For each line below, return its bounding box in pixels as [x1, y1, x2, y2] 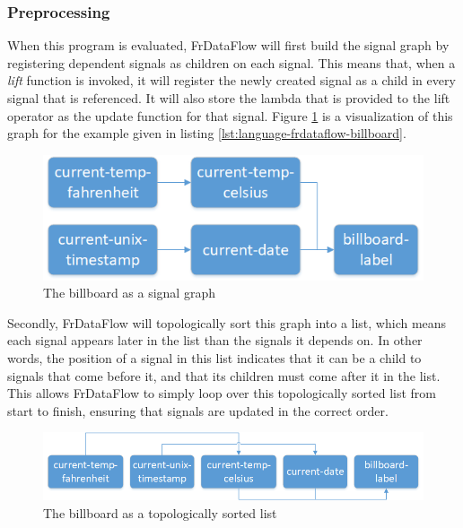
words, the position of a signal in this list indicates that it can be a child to [7, 348, 422, 367]
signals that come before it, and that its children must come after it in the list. [7, 366, 441, 385]
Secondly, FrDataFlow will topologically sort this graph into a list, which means [7, 313, 447, 332]
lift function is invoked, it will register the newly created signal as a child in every [7, 71, 456, 90]
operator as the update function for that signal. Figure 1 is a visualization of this [7, 106, 453, 125]
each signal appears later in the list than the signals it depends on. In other [7, 331, 423, 350]
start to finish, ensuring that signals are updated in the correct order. [7, 401, 389, 420]
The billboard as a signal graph [43, 283, 215, 302]
